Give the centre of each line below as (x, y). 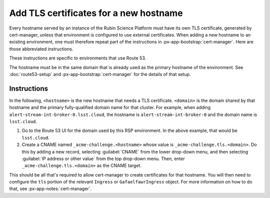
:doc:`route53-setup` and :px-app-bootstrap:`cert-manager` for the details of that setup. (100, 74)
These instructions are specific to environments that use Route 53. (78, 58)
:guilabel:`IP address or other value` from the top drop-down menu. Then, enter (103, 158)
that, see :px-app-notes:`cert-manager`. (50, 189)
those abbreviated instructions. (41, 49)
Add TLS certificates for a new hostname (96, 13)
